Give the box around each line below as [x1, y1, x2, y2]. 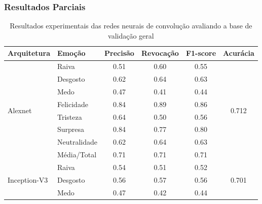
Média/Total [57, 149, 97, 160]
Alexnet [8, 105, 32, 116]
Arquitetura [8, 48, 51, 58]
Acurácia [223, 48, 254, 58]
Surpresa [57, 124, 85, 134]
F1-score [185, 48, 216, 58]
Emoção [57, 48, 86, 58]
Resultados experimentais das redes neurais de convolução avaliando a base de [10, 20, 252, 31]
